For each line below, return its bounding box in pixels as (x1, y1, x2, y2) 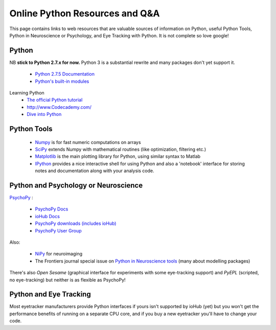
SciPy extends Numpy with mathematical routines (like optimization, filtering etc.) (35, 146, 206, 152)
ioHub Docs (35, 213, 60, 219)
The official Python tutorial (27, 97, 83, 103)
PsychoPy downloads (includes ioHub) (35, 220, 117, 227)
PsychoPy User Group (35, 227, 82, 233)
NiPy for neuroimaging (35, 251, 83, 257)
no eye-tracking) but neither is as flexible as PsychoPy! (9, 276, 126, 283)
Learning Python (9, 90, 44, 96)
